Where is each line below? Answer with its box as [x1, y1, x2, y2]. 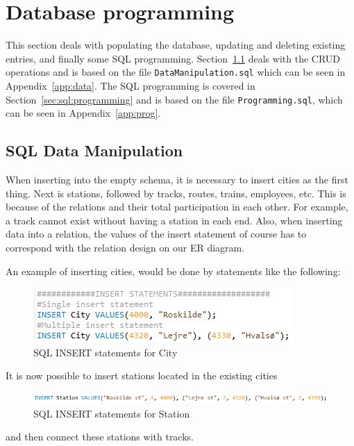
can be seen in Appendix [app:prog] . [6, 106, 161, 120]
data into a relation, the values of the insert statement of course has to [6, 226, 307, 241]
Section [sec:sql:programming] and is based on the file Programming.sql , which [6, 92, 343, 106]
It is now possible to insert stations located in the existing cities [6, 368, 278, 383]
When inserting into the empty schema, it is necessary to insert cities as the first [6, 172, 348, 187]
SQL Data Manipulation [6, 140, 183, 161]
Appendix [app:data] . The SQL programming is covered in [6, 78, 255, 92]
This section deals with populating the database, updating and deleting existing [6, 38, 346, 52]
